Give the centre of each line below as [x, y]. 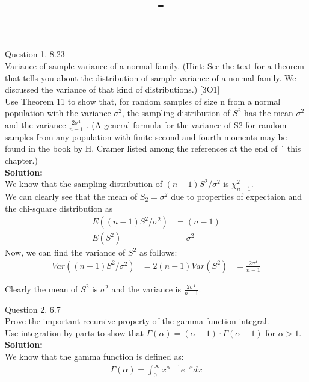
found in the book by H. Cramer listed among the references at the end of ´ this [153, 148]
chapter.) [21, 160]
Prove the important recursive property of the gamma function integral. [137, 321]
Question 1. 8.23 [35, 54]
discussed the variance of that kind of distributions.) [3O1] [112, 89]
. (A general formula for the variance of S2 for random [186, 124]
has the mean [269, 113]
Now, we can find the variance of [65, 252]
